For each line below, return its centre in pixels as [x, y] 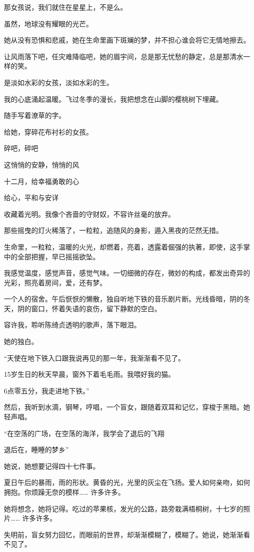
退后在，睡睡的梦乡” [36, 449]
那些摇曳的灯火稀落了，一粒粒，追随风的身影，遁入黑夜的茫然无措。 [113, 230]
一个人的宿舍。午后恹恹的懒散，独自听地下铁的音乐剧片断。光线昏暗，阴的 [124, 299]
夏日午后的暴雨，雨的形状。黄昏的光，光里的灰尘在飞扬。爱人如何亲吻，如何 [127, 482]
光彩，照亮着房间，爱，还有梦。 [55, 282]
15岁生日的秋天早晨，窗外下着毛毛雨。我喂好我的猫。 [89, 374]
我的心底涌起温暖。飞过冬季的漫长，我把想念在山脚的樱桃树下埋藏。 [113, 99]
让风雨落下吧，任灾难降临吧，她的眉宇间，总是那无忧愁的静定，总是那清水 [124, 56]
